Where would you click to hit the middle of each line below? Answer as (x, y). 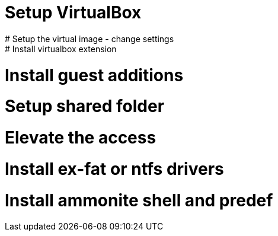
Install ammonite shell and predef (139, 200)
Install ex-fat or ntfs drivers (114, 169)
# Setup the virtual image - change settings (90, 39)
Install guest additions (94, 75)
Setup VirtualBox (73, 12)
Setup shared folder (85, 106)
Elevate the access (81, 138)
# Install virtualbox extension (61, 49)
